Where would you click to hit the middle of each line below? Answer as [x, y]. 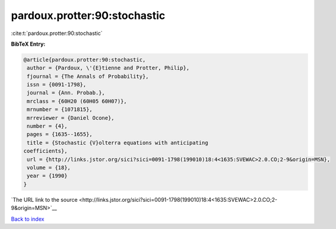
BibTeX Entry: [28, 44]
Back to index [28, 219]
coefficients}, [45, 151]
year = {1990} [47, 176]
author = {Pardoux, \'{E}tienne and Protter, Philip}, [108, 68]
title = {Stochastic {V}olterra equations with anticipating [118, 143]
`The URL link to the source [44, 199]
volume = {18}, [49, 168]
